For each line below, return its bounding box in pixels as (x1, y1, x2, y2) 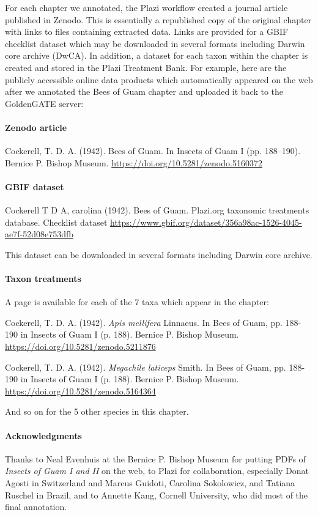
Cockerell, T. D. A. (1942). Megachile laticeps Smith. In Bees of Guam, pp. (5, 360, 286, 373)
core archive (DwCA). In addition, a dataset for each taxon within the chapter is (5, 49, 308, 62)
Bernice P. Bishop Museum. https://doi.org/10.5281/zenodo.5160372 (5, 156, 262, 169)
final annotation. (5, 500, 67, 513)
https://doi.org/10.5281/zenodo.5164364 (5, 384, 156, 397)
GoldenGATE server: (5, 97, 84, 109)
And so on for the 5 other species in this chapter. (5, 405, 189, 418)
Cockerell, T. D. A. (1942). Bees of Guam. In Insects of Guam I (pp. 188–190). (5, 144, 301, 157)
